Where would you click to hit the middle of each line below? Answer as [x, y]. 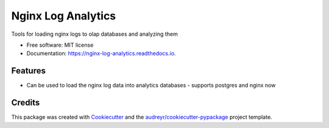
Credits [26, 103]
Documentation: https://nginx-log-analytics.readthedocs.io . [101, 53]
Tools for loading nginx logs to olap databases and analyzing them [94, 34]
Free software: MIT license [60, 45]
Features [28, 71]
